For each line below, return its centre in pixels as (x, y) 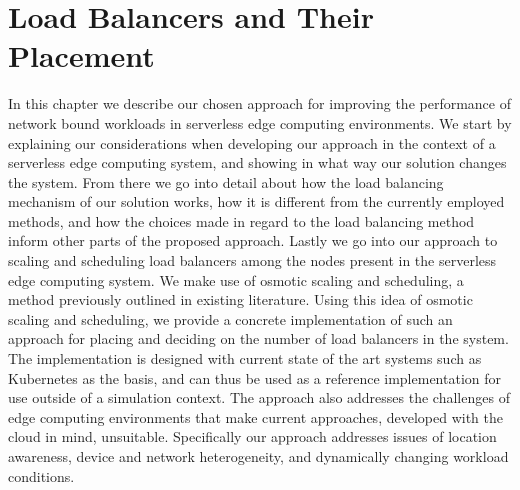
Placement (81, 55)
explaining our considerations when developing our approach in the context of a (252, 142)
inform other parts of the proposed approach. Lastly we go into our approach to (253, 240)
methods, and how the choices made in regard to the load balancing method (241, 220)
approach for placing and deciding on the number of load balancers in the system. (258, 338)
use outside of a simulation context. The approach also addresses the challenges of (259, 397)
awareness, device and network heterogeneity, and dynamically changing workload (258, 456)
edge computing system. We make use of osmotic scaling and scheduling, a (236, 279)
